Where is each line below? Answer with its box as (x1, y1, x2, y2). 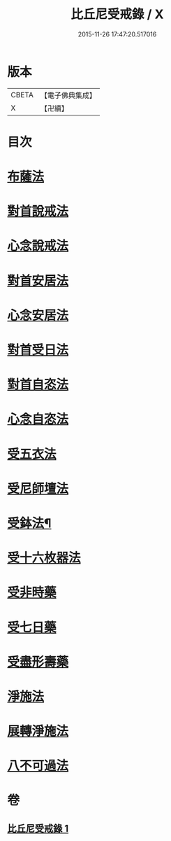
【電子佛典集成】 (40, 90, 96, 100)
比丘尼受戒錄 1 (7, 822, 69, 834)
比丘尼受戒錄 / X (70, 6, 164, 22)
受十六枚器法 (7, 550, 82, 566)
